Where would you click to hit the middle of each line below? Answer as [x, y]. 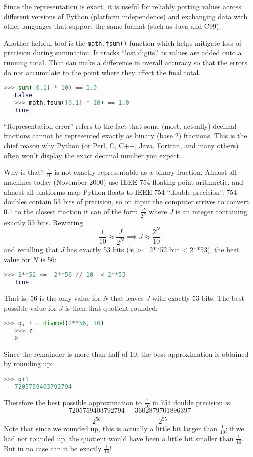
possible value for [30, 307]
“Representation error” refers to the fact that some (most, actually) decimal [120, 126]
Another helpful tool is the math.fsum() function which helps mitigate [112, 43]
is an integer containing [211, 211]
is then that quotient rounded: [111, 307]
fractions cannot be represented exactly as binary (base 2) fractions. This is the [126, 136]
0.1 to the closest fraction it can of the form [71, 211]
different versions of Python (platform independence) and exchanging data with [126, 16]
